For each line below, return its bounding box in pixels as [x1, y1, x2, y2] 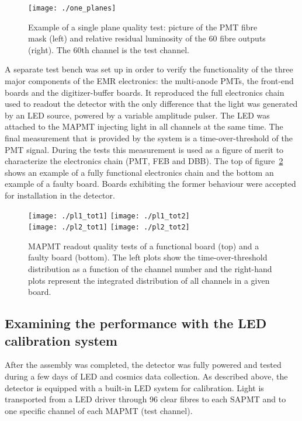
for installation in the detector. [5, 189, 115, 201]
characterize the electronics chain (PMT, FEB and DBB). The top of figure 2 [5, 155, 283, 167]
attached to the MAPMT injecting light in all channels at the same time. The [5, 120, 283, 133]
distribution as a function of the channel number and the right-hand [28, 263, 272, 275]
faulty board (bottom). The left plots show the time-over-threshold [28, 251, 268, 263]
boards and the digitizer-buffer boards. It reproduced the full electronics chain [5, 86, 284, 98]
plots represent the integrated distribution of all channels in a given [28, 274, 270, 286]
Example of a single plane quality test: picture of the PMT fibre [28, 20, 258, 33]
